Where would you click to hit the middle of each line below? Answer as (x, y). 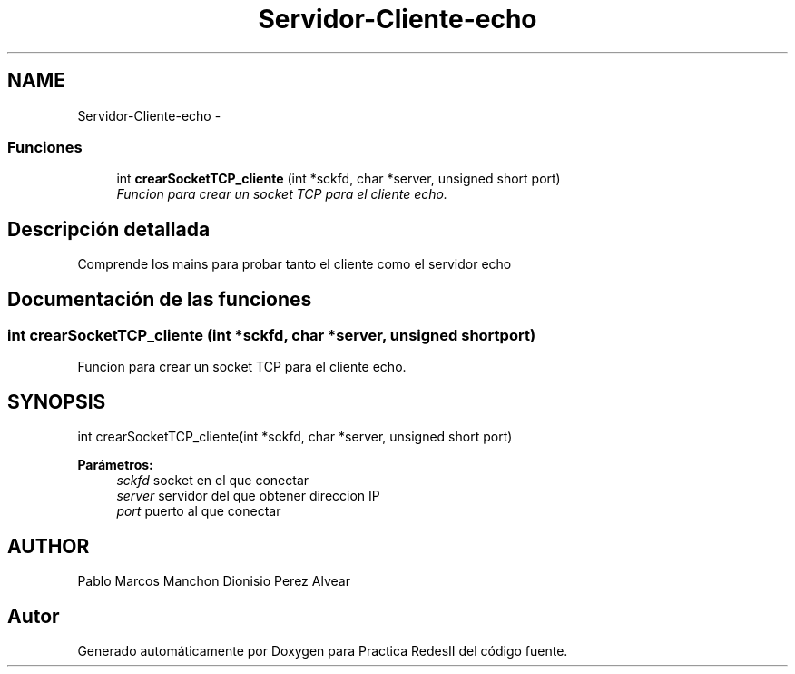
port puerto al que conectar (199, 511)
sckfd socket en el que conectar (213, 481)
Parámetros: (115, 465)
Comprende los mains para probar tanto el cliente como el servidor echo (294, 264)
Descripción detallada (109, 229)
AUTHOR (49, 546)
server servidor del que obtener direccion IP (248, 496)
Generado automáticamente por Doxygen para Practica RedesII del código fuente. (323, 650)
